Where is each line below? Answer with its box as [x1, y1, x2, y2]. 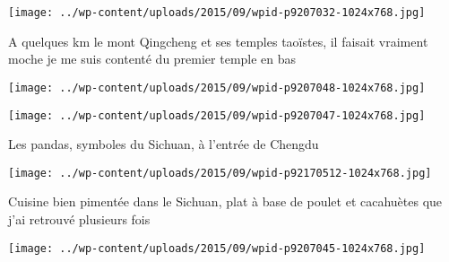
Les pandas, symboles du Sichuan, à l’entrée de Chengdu [8, 135, 319, 153]
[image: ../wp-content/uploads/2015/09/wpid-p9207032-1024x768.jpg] [8, 6, 426, 19]
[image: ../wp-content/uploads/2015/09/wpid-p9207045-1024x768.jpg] [8, 241, 426, 255]
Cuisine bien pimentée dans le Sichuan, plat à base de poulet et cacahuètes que [8, 192, 443, 211]
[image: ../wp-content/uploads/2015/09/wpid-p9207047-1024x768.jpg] [8, 109, 426, 122]
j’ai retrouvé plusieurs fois [8, 210, 151, 228]
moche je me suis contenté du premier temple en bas [8, 49, 297, 68]
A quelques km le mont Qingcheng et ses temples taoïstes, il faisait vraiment [8, 31, 428, 50]
